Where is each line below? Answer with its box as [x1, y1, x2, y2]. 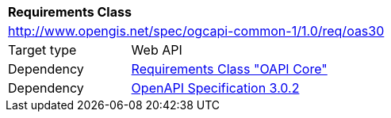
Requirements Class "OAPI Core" [131, 61, 328, 77]
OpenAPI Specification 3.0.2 [131, 80, 300, 96]
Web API [131, 42, 182, 58]
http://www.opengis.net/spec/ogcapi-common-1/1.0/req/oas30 [8, 23, 385, 39]
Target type [8, 42, 77, 58]
